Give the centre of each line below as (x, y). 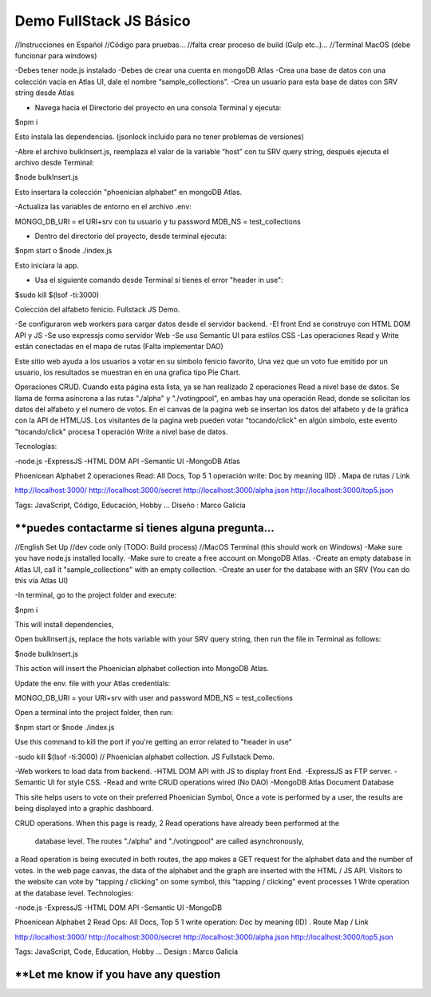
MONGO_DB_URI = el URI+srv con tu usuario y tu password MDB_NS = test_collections (158, 221)
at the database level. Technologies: (74, 893)
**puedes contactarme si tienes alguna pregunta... (145, 528)
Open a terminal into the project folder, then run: (94, 713)
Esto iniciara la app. (47, 265)
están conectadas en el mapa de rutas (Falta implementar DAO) (119, 347)
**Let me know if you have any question (118, 974)
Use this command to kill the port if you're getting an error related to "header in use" (154, 742)
